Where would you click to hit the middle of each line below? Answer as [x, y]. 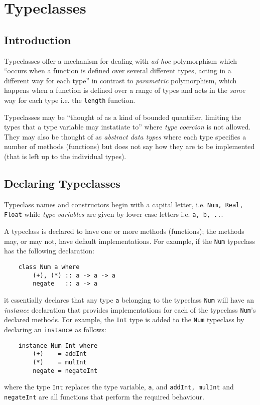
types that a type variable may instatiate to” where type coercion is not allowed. [127, 127]
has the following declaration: [49, 251]
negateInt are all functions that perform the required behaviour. [104, 396]
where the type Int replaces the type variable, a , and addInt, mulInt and [119, 387]
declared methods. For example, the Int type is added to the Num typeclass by [124, 319]
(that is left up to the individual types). [65, 156]
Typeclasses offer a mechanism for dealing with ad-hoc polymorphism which [121, 60]
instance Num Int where [58, 346]
